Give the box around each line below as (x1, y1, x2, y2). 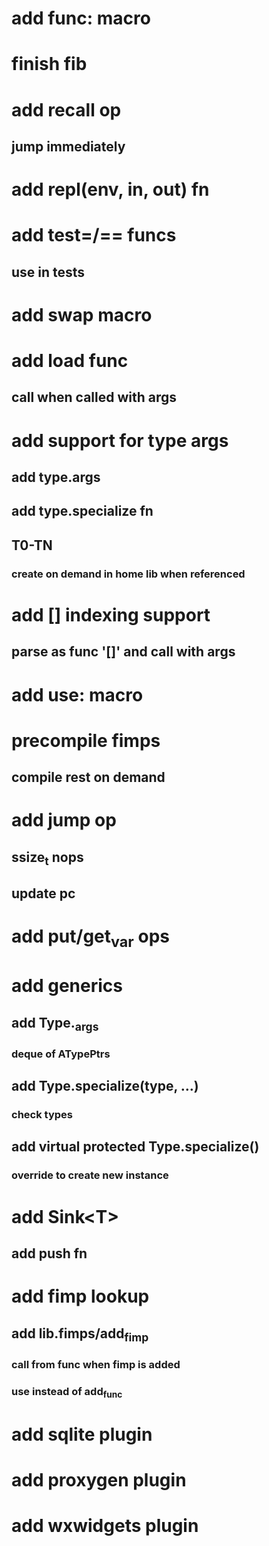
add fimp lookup (11, 1285, 150, 1308)
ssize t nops (11, 848, 84, 868)
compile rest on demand (11, 769, 166, 786)
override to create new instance (11, 1168, 169, 1182)
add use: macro (11, 683, 144, 706)
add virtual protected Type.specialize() (11, 1138, 260, 1156)
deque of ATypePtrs (11, 1047, 111, 1061)
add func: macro (11, 7, 151, 30)
